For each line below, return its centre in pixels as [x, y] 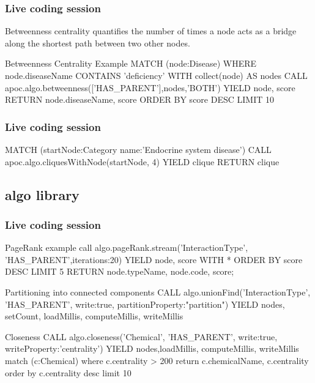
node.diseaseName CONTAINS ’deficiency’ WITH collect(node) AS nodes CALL [156, 75]
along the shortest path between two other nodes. [98, 43]
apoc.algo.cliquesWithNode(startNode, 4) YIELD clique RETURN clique [142, 161]
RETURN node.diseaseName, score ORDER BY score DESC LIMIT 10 [139, 99]
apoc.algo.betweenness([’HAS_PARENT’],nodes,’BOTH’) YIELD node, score [150, 87]
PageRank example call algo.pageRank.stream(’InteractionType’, [127, 247]
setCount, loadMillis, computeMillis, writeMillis [94, 316]
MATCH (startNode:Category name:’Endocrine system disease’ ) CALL [138, 149]
